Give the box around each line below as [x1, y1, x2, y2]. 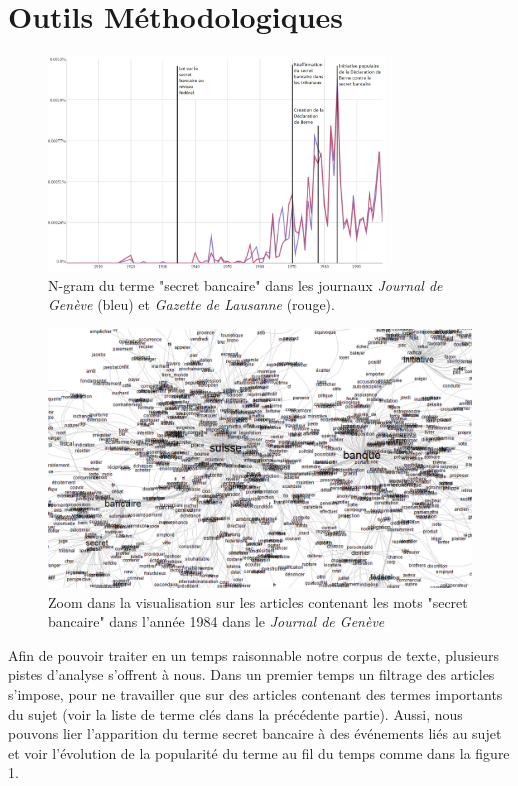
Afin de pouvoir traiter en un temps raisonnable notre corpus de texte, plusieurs [8, 644, 500, 665]
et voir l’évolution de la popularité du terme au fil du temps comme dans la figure [8, 742, 510, 763]
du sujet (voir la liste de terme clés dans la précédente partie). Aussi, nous [8, 703, 463, 724]
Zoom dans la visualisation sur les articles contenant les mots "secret [48, 591, 468, 612]
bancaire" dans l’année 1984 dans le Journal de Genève [48, 611, 385, 632]
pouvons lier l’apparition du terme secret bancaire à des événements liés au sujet [8, 723, 502, 744]
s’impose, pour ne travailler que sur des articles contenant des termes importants [8, 684, 503, 705]
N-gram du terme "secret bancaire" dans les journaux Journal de [48, 274, 443, 295]
